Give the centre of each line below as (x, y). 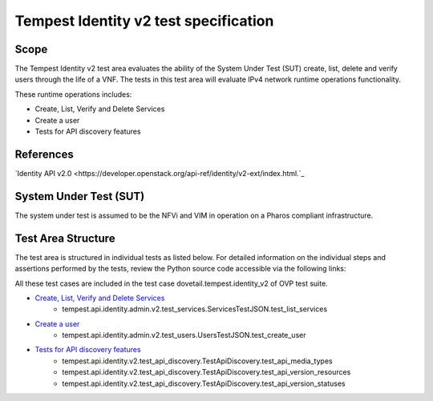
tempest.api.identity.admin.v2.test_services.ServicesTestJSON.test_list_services (195, 309)
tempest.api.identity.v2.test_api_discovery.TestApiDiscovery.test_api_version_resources (206, 372)
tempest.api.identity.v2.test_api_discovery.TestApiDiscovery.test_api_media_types (197, 361)
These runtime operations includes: (73, 94)
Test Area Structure (65, 238)
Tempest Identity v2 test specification (144, 21)
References (44, 154)
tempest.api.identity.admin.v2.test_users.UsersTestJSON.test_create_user (184, 335)
